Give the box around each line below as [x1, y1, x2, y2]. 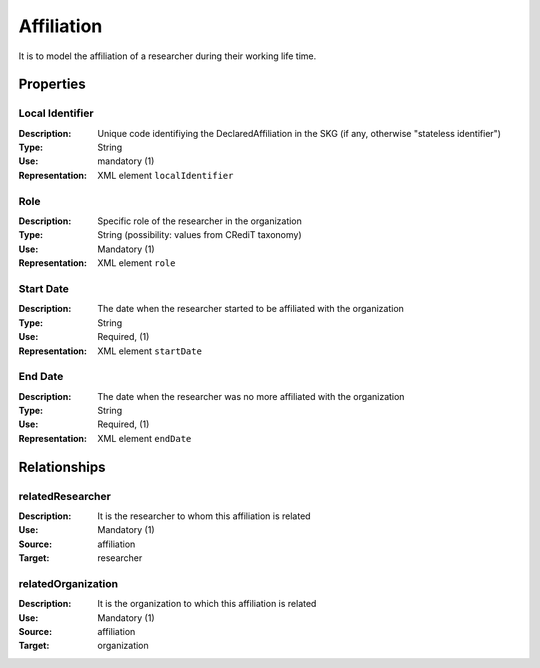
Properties [18, 76, 86, 93]
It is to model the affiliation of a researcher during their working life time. [18, 50, 317, 62]
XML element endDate [97, 432, 192, 444]
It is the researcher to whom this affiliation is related [97, 510, 311, 522]
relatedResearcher [18, 489, 112, 503]
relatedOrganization [18, 576, 119, 590]
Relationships [18, 458, 106, 475]
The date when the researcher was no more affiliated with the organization [97, 390, 405, 402]
